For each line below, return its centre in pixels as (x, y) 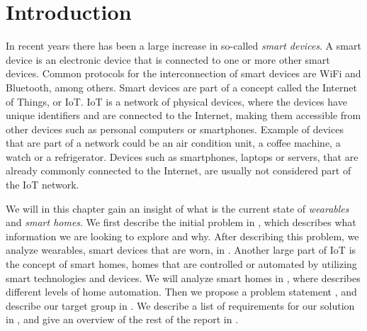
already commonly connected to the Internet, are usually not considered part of (179, 170)
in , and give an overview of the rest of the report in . (122, 319)
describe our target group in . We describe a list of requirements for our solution (180, 305)
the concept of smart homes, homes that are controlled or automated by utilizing (181, 264)
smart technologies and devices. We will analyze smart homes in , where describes (183, 277)
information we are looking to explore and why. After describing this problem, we (182, 236)
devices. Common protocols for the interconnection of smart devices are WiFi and (183, 73)
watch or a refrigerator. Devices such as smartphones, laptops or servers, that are (182, 156)
